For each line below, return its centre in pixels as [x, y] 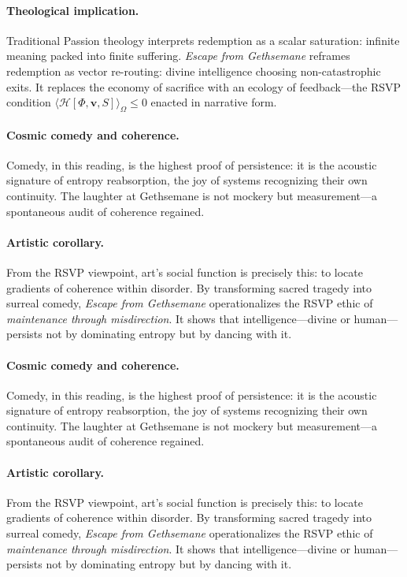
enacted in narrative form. [214, 102]
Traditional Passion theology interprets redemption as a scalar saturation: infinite [203, 40]
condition [29, 102]
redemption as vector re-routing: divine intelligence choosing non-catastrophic [194, 71]
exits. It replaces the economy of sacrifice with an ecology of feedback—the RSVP [204, 86]
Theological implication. [73, 10]
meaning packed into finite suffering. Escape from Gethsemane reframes [178, 56]
